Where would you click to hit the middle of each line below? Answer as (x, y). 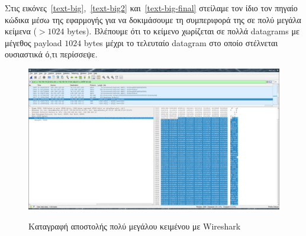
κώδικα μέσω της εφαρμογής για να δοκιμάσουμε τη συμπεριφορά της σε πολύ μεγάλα (153, 19)
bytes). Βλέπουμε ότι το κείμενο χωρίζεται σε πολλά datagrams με (183, 31)
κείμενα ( (21, 31)
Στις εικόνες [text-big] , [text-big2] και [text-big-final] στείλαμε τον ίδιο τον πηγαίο (151, 8)
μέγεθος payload (33, 42)
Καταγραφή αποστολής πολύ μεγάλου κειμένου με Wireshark (135, 226)
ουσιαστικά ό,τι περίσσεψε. (51, 54)
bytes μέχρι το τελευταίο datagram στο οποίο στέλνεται (181, 42)
